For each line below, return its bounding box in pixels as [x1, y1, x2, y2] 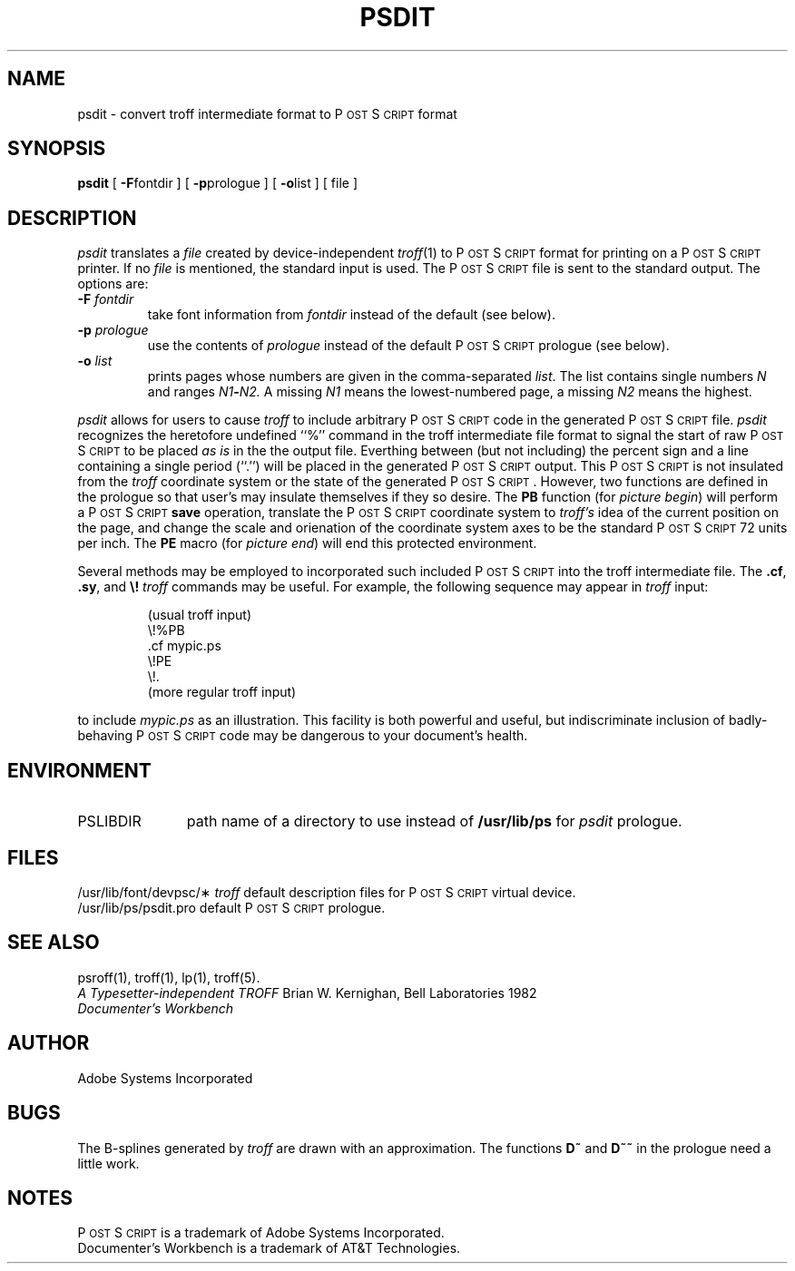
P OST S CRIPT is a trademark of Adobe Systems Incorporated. [77, 1225, 445, 1241]
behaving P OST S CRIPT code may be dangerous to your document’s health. [77, 728, 528, 744]
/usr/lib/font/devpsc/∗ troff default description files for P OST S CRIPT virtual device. [77, 884, 576, 900]
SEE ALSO [7, 931, 100, 954]
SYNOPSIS [7, 137, 106, 161]
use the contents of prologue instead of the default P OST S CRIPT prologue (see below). [147, 337, 670, 354]
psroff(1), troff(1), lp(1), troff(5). [77, 969, 260, 985]
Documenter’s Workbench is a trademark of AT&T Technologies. [77, 1240, 461, 1256]
